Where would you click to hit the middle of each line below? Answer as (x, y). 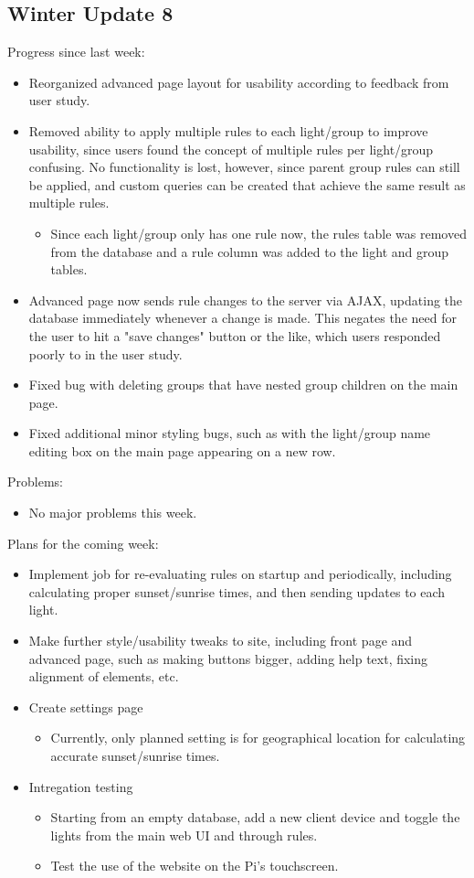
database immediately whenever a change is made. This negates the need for (242, 318)
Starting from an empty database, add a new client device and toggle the (255, 817)
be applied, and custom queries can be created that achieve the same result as (247, 184)
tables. (69, 269)
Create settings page (86, 707)
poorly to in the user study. (105, 353)
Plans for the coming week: (83, 543)
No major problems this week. (113, 513)
